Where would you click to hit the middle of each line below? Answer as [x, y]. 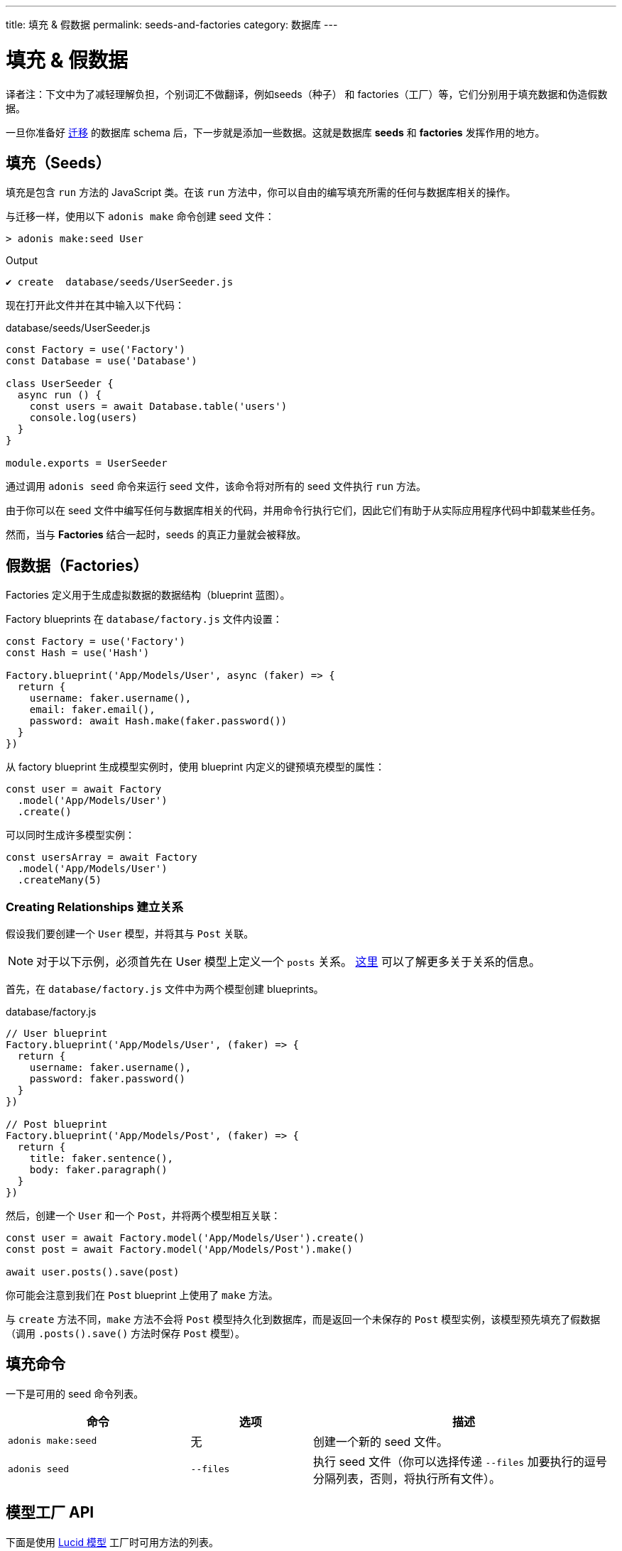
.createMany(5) [59, 880]
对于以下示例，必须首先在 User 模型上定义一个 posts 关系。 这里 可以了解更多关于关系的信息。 [288, 961]
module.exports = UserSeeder [87, 463]
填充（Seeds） [58, 163]
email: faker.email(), [92, 710]
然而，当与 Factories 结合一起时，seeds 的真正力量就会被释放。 [156, 535]
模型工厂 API [50, 1513]
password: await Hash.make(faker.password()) [158, 721]
